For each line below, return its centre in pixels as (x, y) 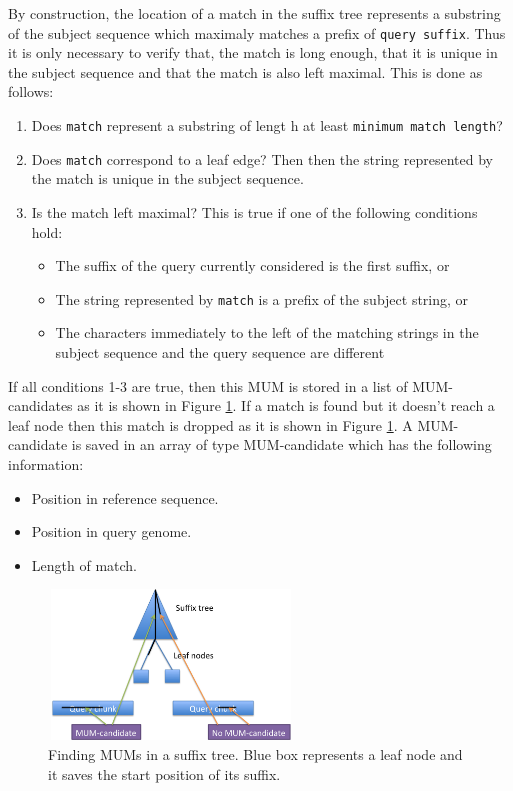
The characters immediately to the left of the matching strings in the (267, 332)
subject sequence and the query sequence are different (220, 351)
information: (46, 463)
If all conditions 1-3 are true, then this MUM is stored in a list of (208, 385)
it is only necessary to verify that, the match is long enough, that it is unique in (253, 52)
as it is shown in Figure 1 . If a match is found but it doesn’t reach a (286, 405)
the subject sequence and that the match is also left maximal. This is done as (245, 71)
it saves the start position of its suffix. (164, 773)
